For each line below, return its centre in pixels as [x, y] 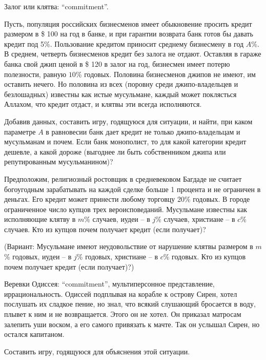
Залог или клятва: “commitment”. [56, 6]
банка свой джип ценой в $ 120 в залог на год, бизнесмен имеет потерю [117, 63]
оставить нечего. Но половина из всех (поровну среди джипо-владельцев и [121, 84]
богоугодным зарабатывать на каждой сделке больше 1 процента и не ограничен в [132, 189]
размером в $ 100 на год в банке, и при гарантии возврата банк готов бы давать [129, 34]
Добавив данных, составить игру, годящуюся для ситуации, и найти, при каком [128, 121]
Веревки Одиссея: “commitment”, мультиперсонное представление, [109, 284]
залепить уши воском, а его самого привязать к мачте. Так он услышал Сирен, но [132, 324]
